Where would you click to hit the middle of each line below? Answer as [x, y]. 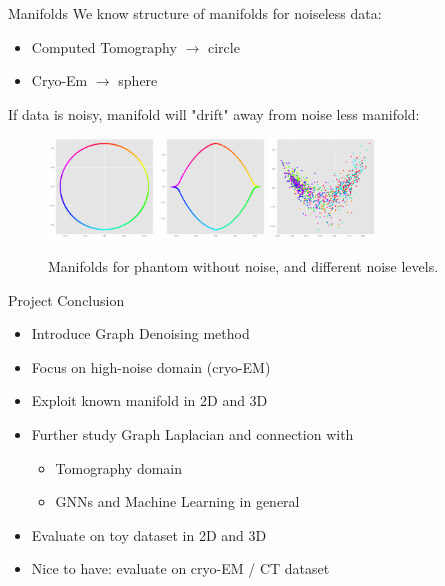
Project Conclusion [66, 299]
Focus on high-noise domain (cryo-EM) [151, 366]
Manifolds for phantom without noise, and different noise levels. [243, 266]
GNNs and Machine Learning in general [177, 501]
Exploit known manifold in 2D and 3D [149, 400]
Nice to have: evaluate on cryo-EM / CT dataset [180, 568]
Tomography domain [119, 467]
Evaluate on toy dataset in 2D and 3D [149, 534]
